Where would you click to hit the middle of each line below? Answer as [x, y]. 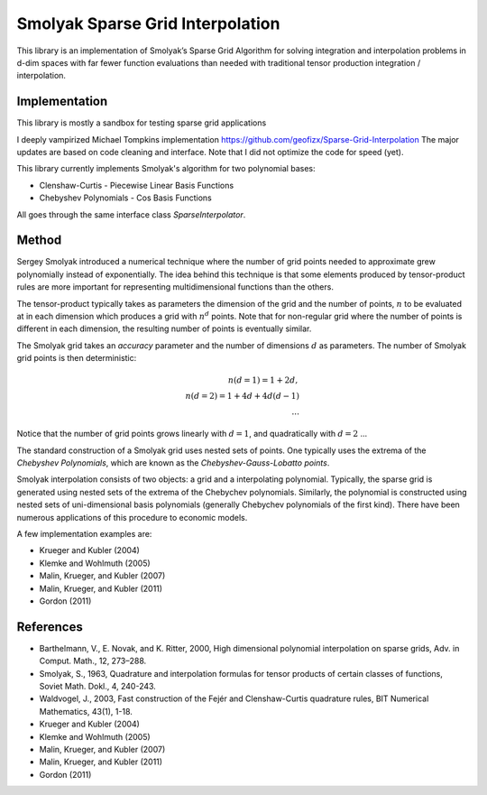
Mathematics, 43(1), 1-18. [86, 711]
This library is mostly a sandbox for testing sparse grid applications [142, 123]
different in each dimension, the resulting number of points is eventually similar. [164, 328]
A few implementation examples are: [84, 533]
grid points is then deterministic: [77, 358]
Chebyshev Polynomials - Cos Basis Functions [125, 198]
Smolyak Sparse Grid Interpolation [148, 23]
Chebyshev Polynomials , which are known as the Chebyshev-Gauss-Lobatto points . [173, 462]
